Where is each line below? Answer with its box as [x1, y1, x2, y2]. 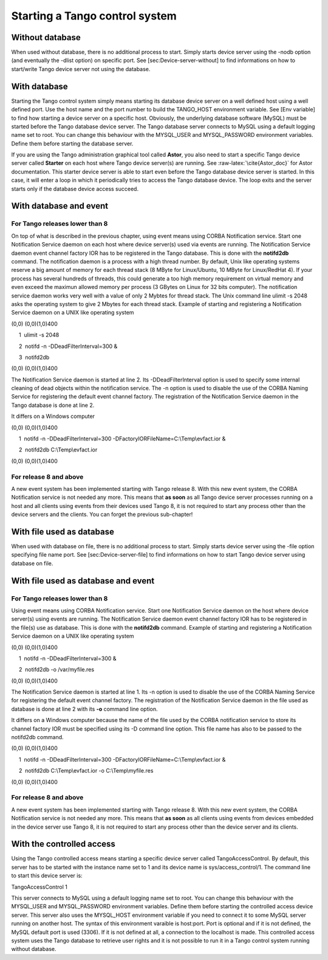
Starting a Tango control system [11, 9, 177, 23]
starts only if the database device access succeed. [11, 185, 139, 192]
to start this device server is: [11, 872, 83, 879]
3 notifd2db [18, 353, 50, 361]
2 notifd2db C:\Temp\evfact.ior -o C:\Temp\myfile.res [18, 767, 154, 774]
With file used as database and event [11, 576, 155, 586]
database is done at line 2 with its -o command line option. [11, 705, 158, 712]
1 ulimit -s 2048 [18, 332, 60, 339]
